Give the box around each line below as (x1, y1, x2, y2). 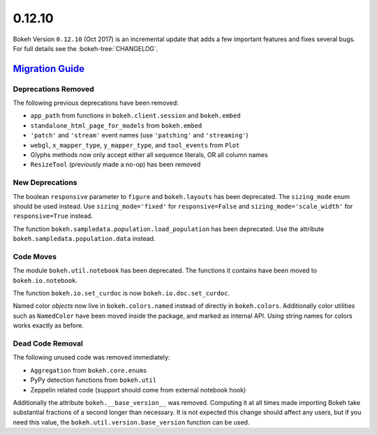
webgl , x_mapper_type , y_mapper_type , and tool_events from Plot (30, 140, 240, 149)
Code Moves (13, 251, 57, 261)
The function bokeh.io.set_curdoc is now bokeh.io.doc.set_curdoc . (13, 289, 230, 297)
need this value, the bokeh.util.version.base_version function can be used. (13, 418, 250, 426)
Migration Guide (13, 63, 85, 75)
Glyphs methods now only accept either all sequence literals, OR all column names (30, 151, 268, 159)
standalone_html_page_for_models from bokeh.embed (30, 121, 202, 129)
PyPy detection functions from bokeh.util (30, 376, 157, 384)
